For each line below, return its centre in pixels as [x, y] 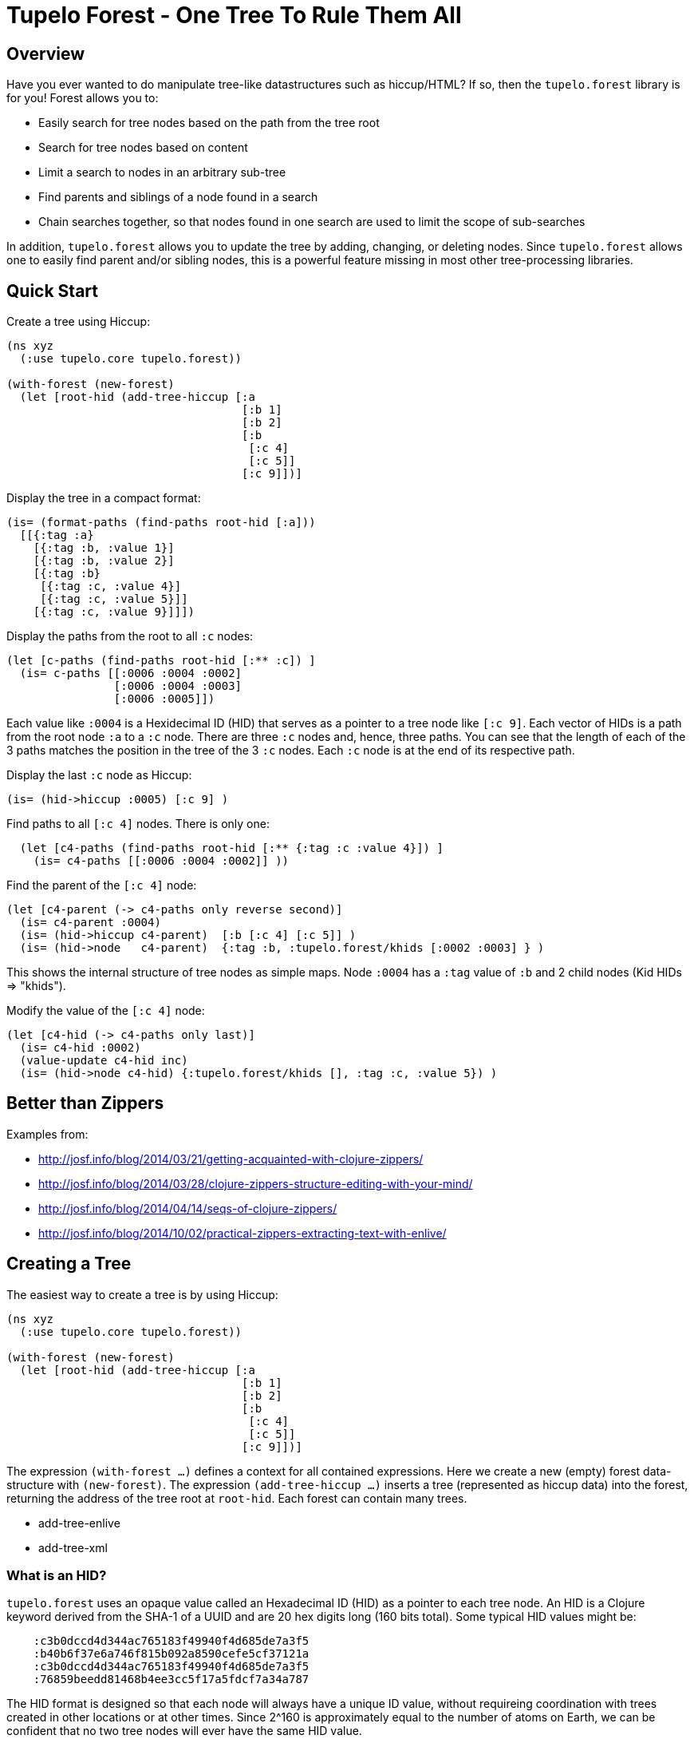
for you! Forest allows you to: [83, 98]
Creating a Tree [69, 1264]
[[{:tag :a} [57, 535]
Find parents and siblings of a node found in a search [178, 197]
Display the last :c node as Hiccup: [99, 775]
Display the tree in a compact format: [104, 498]
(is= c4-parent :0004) [90, 923]
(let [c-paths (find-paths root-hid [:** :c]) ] [161, 661]
